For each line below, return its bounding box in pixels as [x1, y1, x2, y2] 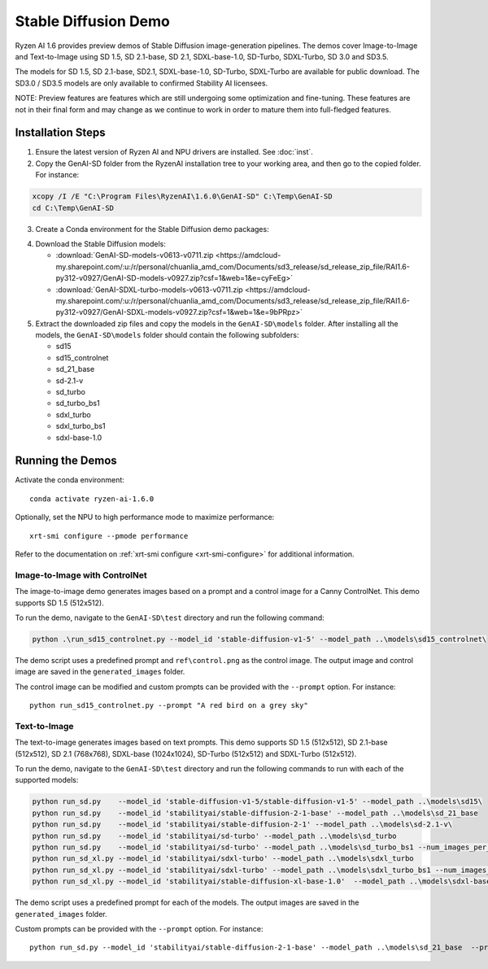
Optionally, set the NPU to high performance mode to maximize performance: [15, 513, 275, 522]
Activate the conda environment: [15, 475, 125, 485]
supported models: [15, 775, 79, 785]
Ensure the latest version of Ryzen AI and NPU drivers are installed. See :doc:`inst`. [35, 147, 313, 157]
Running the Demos [15, 454, 117, 468]
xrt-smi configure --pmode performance [29, 531, 189, 540]
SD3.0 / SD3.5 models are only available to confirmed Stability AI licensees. [15, 78, 268, 88]
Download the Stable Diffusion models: [35, 238, 166, 248]
